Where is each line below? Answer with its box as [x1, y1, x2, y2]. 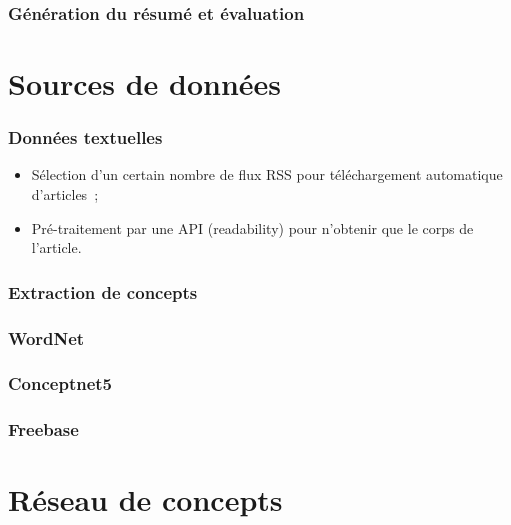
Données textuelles [8, 125, 163, 150]
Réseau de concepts [8, 479, 283, 520]
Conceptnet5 [8, 371, 112, 396]
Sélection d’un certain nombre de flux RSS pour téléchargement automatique [31, 164, 503, 185]
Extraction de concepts [8, 279, 198, 304]
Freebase [8, 417, 79, 442]
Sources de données [8, 63, 282, 104]
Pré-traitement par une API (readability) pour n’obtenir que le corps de [31, 217, 474, 238]
